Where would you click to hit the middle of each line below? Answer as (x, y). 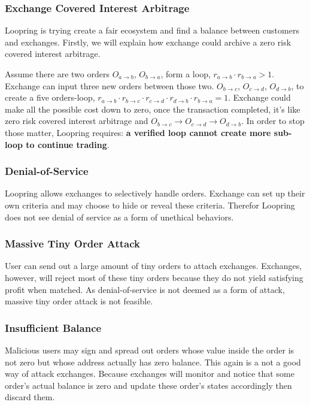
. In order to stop (273, 121)
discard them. (30, 397)
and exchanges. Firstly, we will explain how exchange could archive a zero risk (148, 42)
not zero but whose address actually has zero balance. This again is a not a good (153, 362)
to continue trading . (68, 144)
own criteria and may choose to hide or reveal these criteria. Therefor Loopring (150, 205)
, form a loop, (186, 74)
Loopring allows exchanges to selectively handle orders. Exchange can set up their (155, 193)
